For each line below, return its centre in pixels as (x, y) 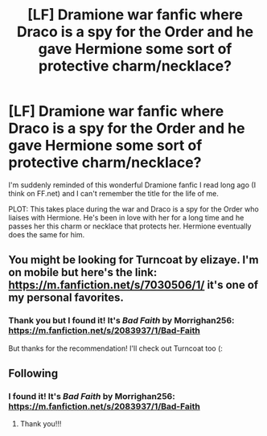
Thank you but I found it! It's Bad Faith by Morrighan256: (121, 321)
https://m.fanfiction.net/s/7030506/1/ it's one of (133, 285)
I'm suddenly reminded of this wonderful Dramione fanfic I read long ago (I (132, 185)
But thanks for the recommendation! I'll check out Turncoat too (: (116, 348)
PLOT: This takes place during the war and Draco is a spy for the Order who (133, 209)
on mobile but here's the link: (83, 272)
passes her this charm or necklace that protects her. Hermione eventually (130, 226)
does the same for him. (47, 234)
